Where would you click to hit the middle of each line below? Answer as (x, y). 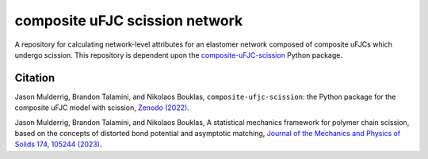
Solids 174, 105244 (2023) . (58, 144)
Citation (35, 78)
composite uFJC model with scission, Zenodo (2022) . (102, 108)
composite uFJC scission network (129, 21)
